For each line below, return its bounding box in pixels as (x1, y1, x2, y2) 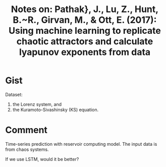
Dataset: (5, 91, 23, 97)
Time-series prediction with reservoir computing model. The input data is (5, 141, 157, 147)
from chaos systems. (5, 146, 49, 152)
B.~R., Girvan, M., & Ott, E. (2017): (13, 14, 157, 26)
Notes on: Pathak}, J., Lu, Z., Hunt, (11, 4, 159, 15)
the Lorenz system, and (12, 101, 62, 107)
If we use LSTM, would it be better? (5, 156, 79, 162)
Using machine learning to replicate (8, 25, 161, 36)
